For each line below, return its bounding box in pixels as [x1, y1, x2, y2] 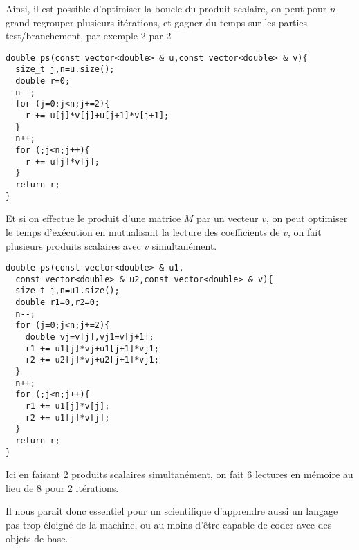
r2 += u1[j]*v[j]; [25, 412, 110, 423]
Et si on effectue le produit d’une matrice [6, 211, 181, 226]
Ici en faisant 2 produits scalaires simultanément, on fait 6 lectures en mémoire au [6, 467, 353, 482]
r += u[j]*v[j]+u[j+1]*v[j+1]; [25, 111, 169, 121]
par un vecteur [196, 211, 259, 226]
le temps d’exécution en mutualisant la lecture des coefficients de [6, 224, 280, 239]
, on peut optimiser [266, 211, 348, 226]
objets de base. [6, 531, 68, 545]
